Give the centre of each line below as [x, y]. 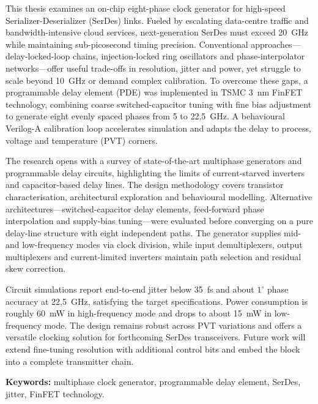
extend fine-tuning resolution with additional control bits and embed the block [153, 349]
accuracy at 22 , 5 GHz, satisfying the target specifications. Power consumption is [157, 301]
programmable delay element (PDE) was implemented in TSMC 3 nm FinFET [154, 92]
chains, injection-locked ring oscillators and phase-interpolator [189, 56]
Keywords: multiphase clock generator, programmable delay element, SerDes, [153, 382]
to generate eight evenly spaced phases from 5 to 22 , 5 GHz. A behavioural [145, 116]
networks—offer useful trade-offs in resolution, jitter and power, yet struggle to [153, 68]
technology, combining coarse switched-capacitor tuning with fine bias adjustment [159, 104]
